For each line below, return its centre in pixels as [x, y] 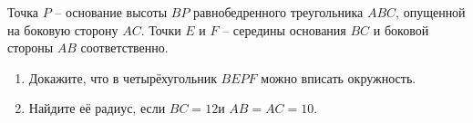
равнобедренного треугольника [278, 12]
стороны [31, 47]
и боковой [401, 29]
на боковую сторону [63, 29]
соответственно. [124, 47]
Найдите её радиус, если [97, 108]
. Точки [161, 29]
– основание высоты [111, 12]
